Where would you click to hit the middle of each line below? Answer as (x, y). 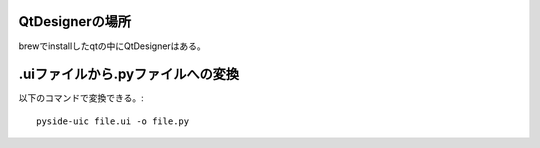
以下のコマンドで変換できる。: (81, 98)
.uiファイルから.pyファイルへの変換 (129, 74)
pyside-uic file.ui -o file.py (113, 121)
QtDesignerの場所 (75, 21)
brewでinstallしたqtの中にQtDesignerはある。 (112, 46)
